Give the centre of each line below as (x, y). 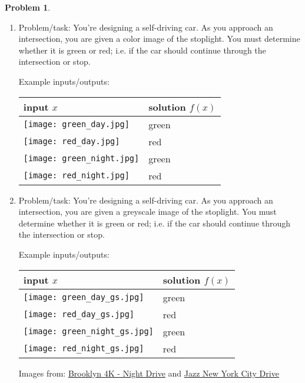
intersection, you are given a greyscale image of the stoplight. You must (147, 212)
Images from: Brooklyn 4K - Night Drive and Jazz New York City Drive (149, 373)
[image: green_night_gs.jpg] (88, 332)
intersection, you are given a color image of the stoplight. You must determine (159, 39)
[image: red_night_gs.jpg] (84, 349)
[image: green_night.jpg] (81, 159)
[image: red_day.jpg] (72, 141)
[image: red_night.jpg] (76, 176)
